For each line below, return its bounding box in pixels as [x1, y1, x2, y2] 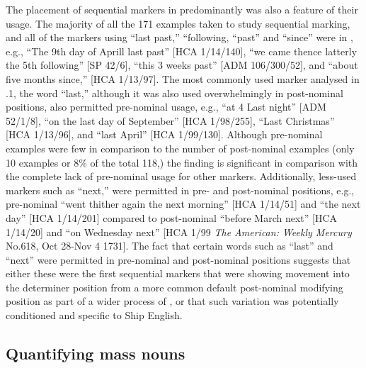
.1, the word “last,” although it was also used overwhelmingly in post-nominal [6, 85, 343, 100]
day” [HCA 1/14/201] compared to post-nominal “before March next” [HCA [6, 210, 338, 225]
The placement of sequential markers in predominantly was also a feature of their [6, 2, 358, 16]
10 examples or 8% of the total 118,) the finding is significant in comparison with [6, 155, 358, 169]
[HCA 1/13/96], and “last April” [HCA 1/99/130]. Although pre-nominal [6, 127, 323, 142]
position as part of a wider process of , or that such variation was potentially [6, 294, 339, 308]
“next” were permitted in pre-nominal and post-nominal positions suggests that [6, 252, 351, 267]
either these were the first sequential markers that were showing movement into [6, 266, 350, 281]
